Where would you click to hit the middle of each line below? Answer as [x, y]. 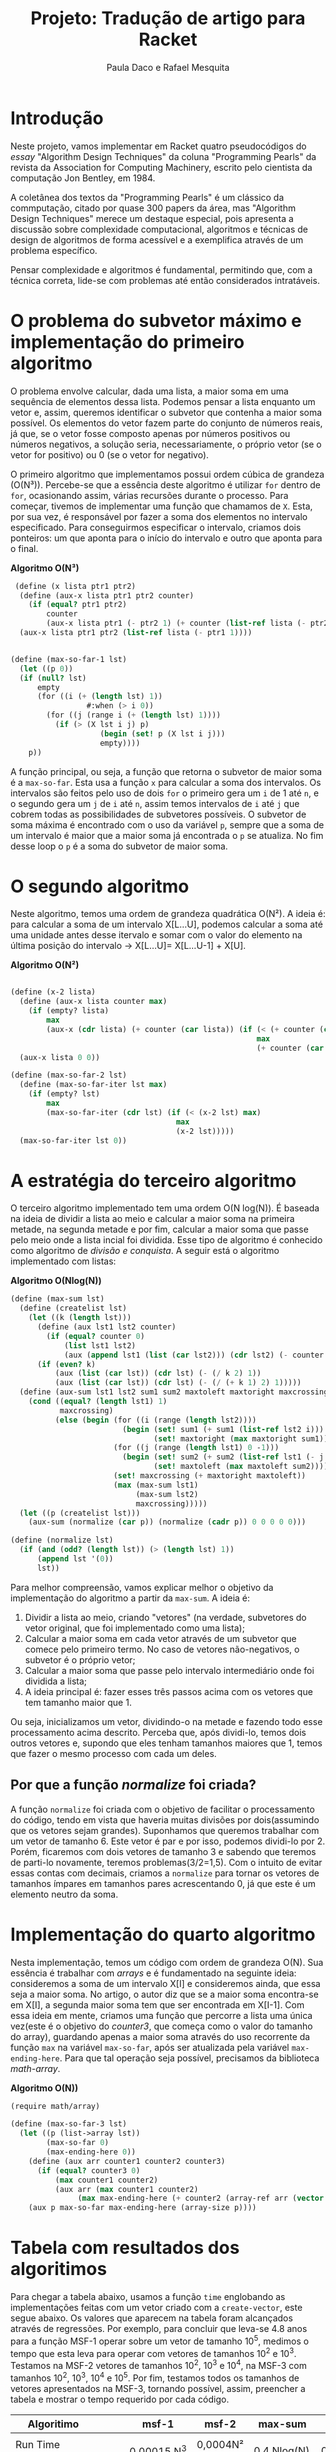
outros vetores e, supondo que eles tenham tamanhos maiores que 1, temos [166, 1743]
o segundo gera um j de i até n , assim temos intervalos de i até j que [155, 803]
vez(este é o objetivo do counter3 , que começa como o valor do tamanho [161, 2026]
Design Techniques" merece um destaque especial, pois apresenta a [152, 218]
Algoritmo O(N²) [45, 965]
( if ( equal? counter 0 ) [95, 1336]
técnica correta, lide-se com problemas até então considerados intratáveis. [165, 280]
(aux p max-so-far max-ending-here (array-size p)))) [142, 2208]
